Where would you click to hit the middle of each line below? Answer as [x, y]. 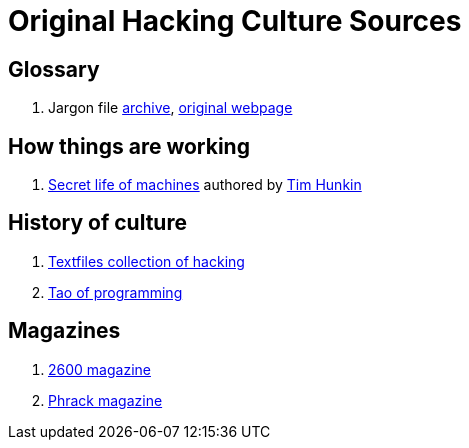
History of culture [97, 223]
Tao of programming [115, 292]
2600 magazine [99, 369]
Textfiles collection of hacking [146, 261]
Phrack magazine [105, 400]
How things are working [129, 146]
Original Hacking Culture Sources [235, 21]
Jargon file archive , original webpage [170, 108]
